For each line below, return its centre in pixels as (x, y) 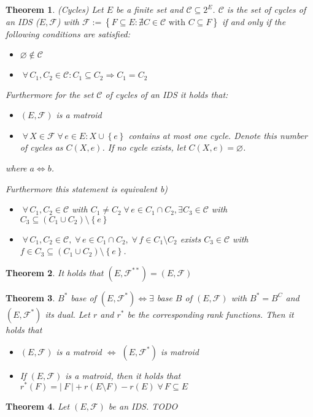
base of (83, 297)
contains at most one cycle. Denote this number (218, 135)
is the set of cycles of (266, 9)
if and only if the (254, 21)
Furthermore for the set (50, 94)
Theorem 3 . (30, 297)
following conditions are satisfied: (68, 33)
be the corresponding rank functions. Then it (211, 314)
